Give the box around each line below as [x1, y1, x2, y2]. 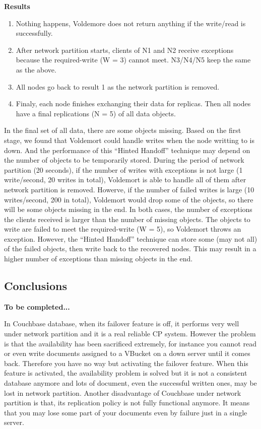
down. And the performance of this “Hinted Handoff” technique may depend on [4, 145, 250, 155]
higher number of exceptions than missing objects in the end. [4, 253, 193, 264]
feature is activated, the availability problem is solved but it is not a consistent [4, 368, 247, 378]
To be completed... [4, 301, 70, 312]
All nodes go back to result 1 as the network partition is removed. [16, 81, 220, 92]
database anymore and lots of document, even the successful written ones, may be [4, 378, 257, 388]
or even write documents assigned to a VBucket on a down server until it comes [4, 348, 250, 359]
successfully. [16, 28, 53, 38]
